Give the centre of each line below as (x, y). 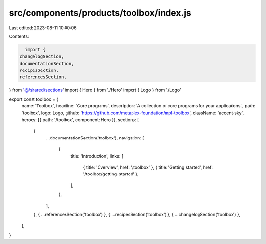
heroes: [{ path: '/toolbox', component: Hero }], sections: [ (80, 120)
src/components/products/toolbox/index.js (100, 13)
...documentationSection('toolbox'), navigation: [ (95, 138)
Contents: (19, 36)
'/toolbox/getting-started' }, (111, 174)
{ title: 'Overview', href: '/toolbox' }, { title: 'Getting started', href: (148, 167)
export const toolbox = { (34, 99)
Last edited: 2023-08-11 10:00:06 (43, 28)
